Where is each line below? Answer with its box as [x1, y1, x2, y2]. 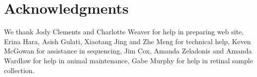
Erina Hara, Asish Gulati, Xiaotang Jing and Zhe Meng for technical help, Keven [4, 36, 251, 46]
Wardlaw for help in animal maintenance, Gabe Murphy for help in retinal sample [4, 55, 253, 65]
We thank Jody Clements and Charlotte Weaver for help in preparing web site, [4, 26, 244, 37]
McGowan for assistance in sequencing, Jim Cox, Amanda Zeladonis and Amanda [4, 46, 252, 56]
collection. [4, 65, 35, 75]
